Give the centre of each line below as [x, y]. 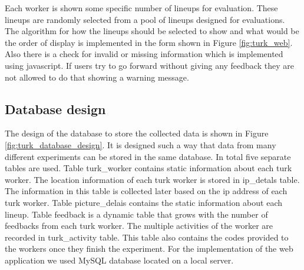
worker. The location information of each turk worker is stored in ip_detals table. [152, 179]
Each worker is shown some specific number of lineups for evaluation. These [141, 8]
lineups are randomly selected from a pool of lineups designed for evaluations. [145, 19]
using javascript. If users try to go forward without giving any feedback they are [149, 65]
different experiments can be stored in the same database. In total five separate [148, 156]
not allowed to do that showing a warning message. [97, 77]
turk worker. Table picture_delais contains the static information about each [144, 202]
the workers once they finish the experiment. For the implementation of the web [149, 249]
